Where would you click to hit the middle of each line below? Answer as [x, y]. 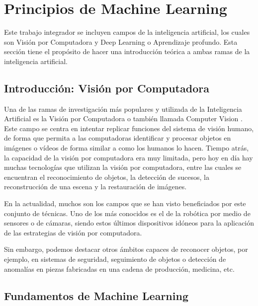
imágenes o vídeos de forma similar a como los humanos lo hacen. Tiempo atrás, [127, 148]
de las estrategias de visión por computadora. [73, 232]
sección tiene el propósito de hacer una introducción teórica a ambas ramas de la [127, 51]
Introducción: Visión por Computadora [107, 88]
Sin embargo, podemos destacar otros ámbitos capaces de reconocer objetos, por [126, 249]
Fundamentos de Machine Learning [96, 295]
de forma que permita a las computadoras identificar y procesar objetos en [118, 138]
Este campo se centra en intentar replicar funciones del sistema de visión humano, [129, 128]
